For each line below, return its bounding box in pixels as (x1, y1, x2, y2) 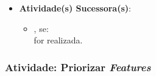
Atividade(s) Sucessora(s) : (19, 2, 131, 14)
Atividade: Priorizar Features (5, 59, 151, 74)
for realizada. (34, 34, 83, 46)
